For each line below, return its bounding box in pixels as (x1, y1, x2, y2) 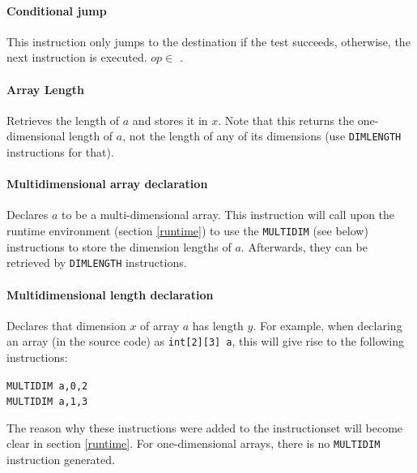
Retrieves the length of (6, 111, 120, 128)
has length (192, 316, 244, 333)
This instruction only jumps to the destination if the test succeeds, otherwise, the (6, 32, 411, 49)
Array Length (6, 80, 84, 97)
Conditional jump (6, 2, 107, 19)
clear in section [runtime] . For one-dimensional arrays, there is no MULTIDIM (6, 435, 381, 452)
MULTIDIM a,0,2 (6, 380, 88, 392)
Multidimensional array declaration (6, 175, 208, 192)
